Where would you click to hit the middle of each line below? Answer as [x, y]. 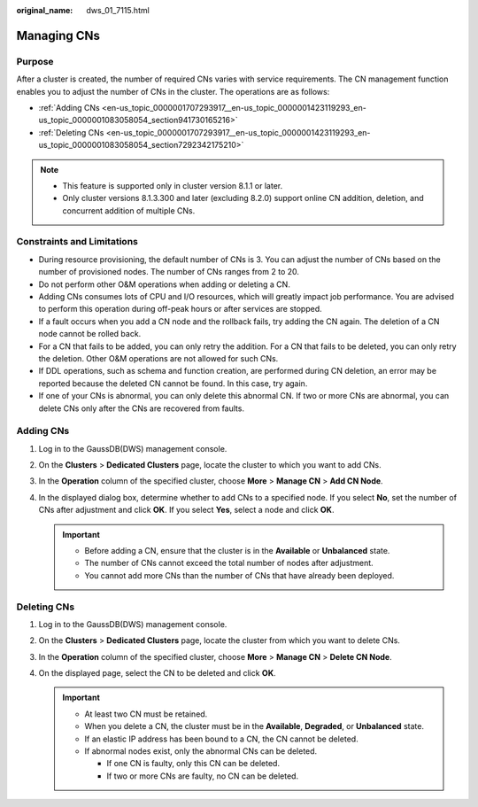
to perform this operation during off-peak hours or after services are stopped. [180, 309]
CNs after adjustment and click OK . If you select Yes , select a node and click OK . [186, 510]
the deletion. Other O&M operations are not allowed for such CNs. [158, 358]
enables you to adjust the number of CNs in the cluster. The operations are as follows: [173, 91]
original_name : [45, 10]
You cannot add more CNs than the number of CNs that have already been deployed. [239, 575]
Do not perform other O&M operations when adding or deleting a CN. [165, 284]
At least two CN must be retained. [146, 714]
